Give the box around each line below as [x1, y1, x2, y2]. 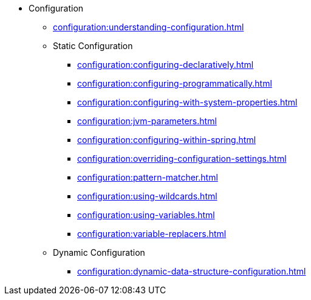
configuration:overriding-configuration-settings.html [77, 153, 287, 164]
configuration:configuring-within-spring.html [77, 135, 256, 145]
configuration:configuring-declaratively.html [77, 59, 254, 70]
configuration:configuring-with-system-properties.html [77, 97, 298, 107]
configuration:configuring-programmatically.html [77, 78, 272, 88]
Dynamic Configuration [53, 247, 145, 258]
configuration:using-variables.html [77, 210, 215, 220]
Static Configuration [53, 41, 133, 51]
